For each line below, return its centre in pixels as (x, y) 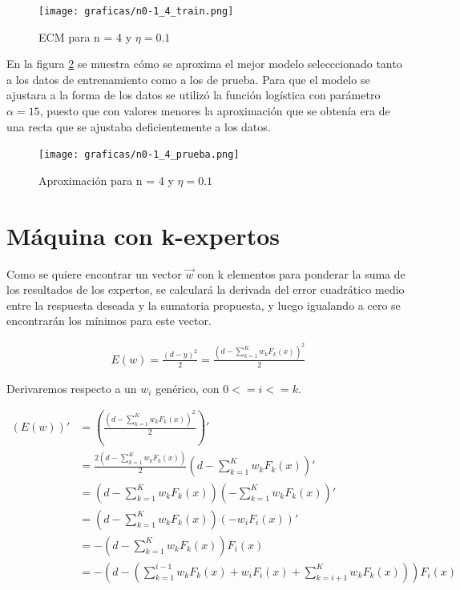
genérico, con (188, 388)
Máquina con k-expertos (143, 235)
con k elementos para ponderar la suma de (301, 273)
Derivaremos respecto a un (72, 388)
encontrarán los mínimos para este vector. (109, 321)
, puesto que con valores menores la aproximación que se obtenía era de (215, 111)
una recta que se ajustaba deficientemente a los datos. (139, 126)
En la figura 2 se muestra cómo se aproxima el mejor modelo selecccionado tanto (204, 64)
